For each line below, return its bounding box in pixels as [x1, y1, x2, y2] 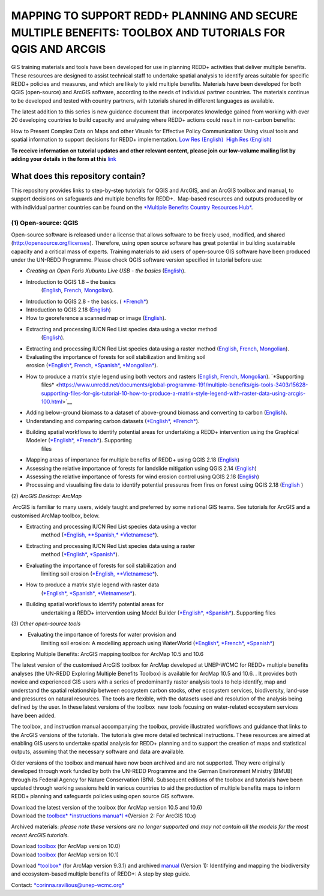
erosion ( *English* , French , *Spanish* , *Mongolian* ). [26, 362, 158, 369]
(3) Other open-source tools [11, 620, 81, 627]
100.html [41, 398, 62, 405]
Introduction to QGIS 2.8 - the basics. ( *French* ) [26, 298, 148, 305]
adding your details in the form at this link [11, 155, 117, 163]
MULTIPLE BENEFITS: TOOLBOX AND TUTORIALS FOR [11, 26, 285, 39]
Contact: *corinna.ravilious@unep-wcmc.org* [11, 881, 125, 888]
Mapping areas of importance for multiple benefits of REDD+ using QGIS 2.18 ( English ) [26, 456, 240, 463]
